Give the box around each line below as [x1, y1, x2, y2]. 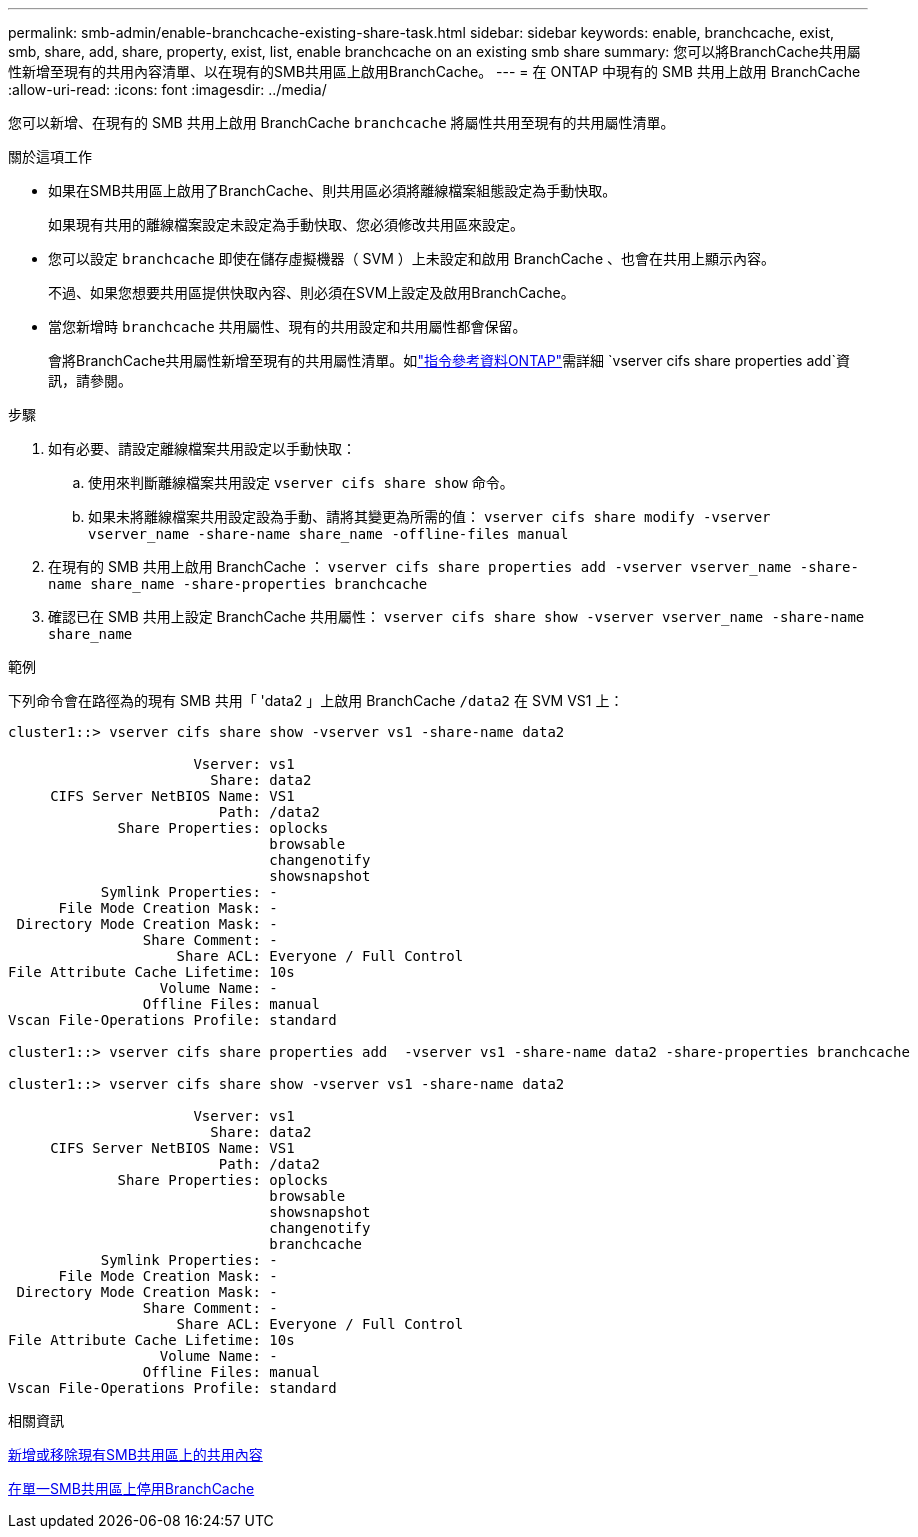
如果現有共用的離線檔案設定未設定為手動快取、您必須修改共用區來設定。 [48, 216, 524, 233]
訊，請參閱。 [48, 372, 132, 389]
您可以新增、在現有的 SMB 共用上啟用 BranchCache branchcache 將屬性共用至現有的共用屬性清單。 [8, 114, 675, 131]
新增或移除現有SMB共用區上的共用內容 [8, 1446, 263, 1463]
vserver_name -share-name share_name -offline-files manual [88, 526, 569, 542]
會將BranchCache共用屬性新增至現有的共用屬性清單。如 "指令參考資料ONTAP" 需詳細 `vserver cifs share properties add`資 [48, 352, 850, 369]
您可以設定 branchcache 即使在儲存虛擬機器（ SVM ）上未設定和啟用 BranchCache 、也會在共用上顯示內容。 [48, 250, 775, 267]
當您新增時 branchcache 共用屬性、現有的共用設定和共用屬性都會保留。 [48, 318, 527, 335]
